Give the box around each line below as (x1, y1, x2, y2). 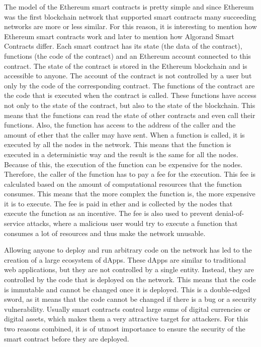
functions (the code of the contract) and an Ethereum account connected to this (4, 50, 251, 61)
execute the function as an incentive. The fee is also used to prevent (4, 208, 213, 218)
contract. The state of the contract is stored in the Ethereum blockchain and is (4, 60, 247, 71)
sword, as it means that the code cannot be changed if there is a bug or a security (4, 294, 256, 304)
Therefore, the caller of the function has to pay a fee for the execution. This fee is (4, 169, 256, 179)
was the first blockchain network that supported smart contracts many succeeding (4, 11, 256, 22)
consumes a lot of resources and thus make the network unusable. (4, 227, 206, 238)
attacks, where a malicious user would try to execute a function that (27, 218, 238, 228)
